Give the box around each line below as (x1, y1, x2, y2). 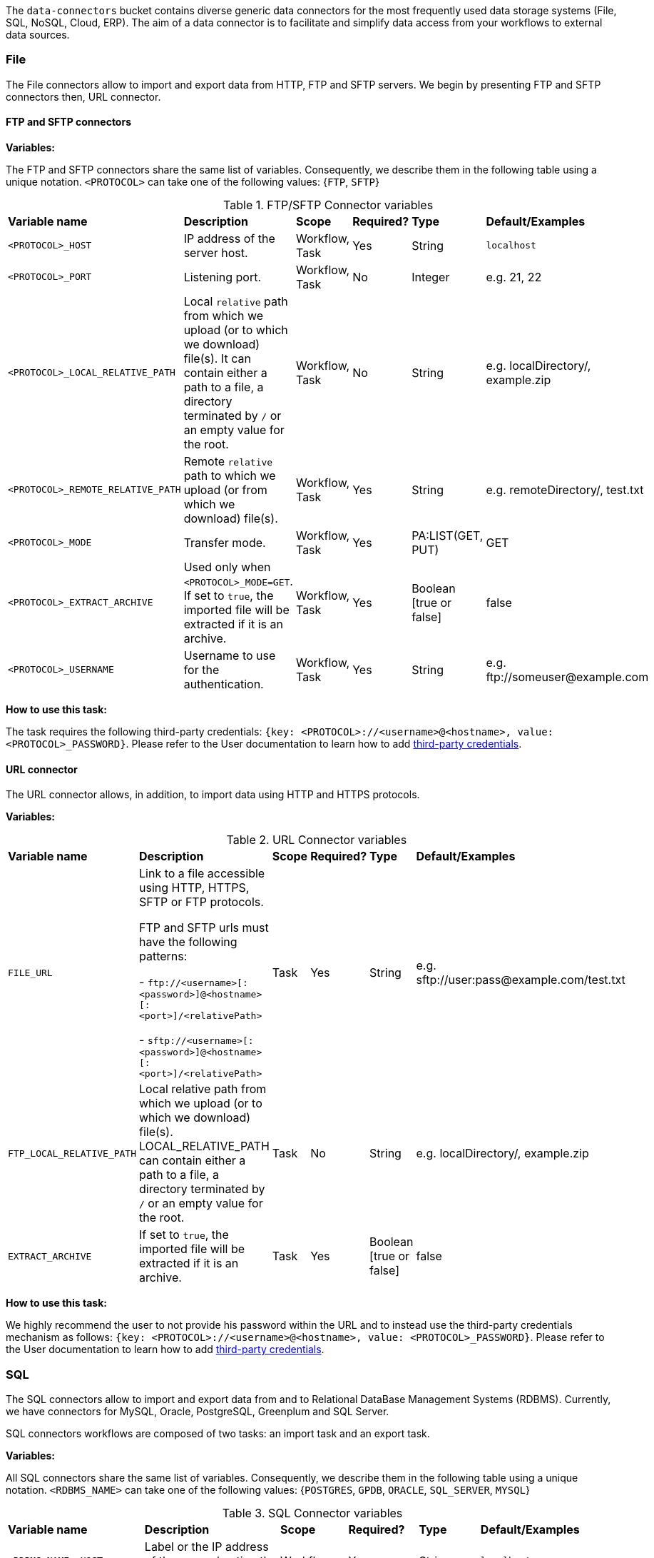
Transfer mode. (183, 535, 266, 550)
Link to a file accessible (139, 866, 265, 881)
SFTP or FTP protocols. (139, 895, 264, 910)
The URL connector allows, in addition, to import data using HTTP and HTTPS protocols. (6, 788, 420, 801)
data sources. (6, 29, 70, 41)
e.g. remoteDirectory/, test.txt (486, 482, 644, 497)
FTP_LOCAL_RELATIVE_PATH (8, 1147, 137, 1159)
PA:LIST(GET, (412, 528, 484, 543)
